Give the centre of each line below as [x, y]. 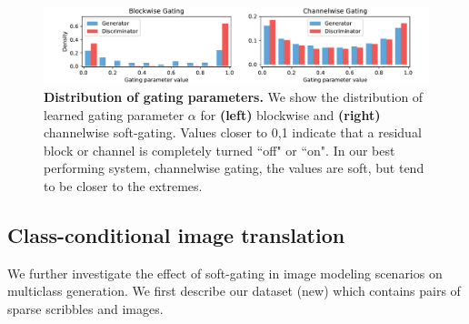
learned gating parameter [114, 114]
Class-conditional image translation [176, 235]
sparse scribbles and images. [85, 309]
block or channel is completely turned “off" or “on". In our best [220, 150]
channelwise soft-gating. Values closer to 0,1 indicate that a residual [233, 132]
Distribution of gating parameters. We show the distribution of [234, 97]
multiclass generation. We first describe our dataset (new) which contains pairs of [234, 291]
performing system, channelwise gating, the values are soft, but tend [234, 168]
